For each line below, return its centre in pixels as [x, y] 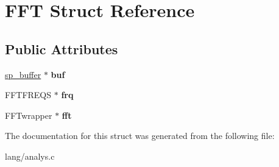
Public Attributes [62, 48]
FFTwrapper [29, 115]
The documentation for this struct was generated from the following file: [140, 136]
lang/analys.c [30, 156]
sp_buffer [23, 74]
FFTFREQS [28, 95]
